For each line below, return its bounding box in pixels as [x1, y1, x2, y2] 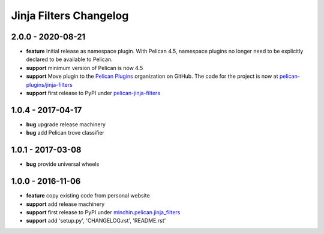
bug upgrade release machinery [26, 120, 106, 128]
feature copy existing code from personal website [26, 192, 150, 199]
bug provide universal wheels [26, 160, 100, 168]
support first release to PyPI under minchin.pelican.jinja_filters [26, 208, 181, 215]
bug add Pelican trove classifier [26, 129, 105, 136]
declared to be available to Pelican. [26, 56, 113, 63]
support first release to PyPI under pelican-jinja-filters [26, 90, 161, 97]
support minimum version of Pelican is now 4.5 [26, 64, 143, 71]
